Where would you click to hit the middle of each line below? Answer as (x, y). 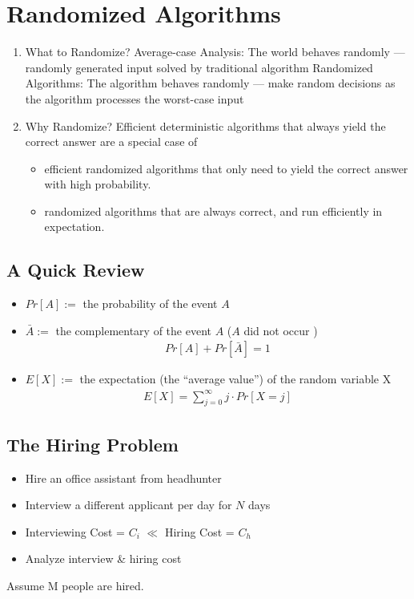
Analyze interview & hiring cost (103, 559)
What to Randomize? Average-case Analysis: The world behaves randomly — (215, 52)
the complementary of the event (133, 330)
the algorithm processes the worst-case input (135, 98)
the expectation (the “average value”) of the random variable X (235, 379)
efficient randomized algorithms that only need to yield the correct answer (226, 168)
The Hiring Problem (92, 444)
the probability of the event (150, 304)
